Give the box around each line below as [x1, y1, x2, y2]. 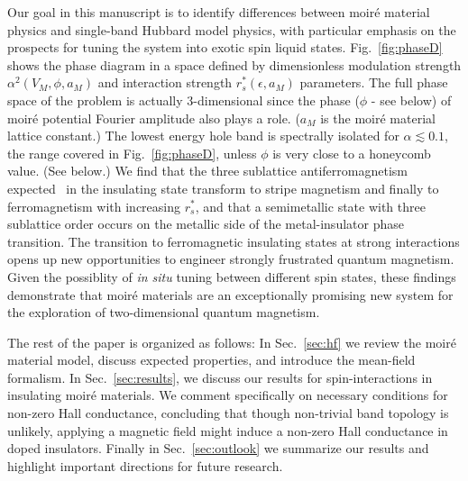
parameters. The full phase [299, 73, 448, 92]
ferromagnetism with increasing [7, 196, 180, 215]
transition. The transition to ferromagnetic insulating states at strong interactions [7, 231, 460, 250]
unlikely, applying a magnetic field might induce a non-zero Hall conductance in [7, 421, 448, 440]
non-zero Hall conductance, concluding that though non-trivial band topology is [7, 404, 449, 422]
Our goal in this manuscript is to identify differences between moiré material [7, 3, 430, 21]
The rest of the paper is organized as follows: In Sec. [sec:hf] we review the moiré [7, 332, 456, 351]
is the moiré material [320, 108, 436, 127]
